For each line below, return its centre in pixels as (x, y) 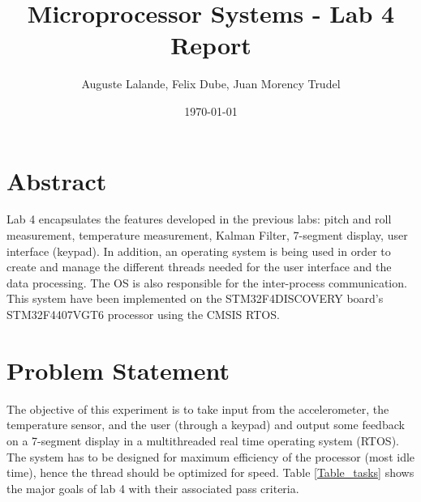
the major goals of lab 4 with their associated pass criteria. (153, 488)
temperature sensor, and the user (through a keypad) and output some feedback (206, 425)
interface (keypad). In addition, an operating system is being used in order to (199, 251)
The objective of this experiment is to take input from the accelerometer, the (198, 408)
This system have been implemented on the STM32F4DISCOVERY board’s (195, 298)
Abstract (57, 180)
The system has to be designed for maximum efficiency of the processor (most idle (211, 456)
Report (211, 45)
